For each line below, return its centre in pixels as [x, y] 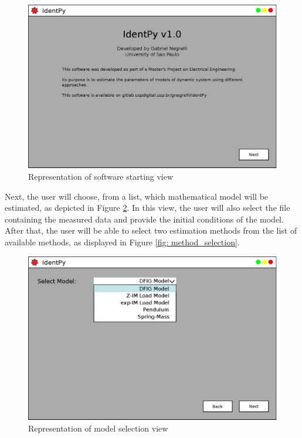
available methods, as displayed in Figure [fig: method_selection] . [122, 242]
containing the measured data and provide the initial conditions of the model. [144, 219]
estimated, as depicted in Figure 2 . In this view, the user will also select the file [147, 208]
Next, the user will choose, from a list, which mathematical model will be [137, 196]
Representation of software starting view [101, 177]
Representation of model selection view [98, 428]
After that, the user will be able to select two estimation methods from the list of [151, 230]
